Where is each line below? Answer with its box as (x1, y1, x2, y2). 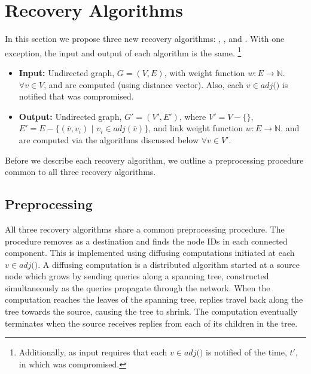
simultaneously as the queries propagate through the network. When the (5, 281, 270, 294)
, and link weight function (148, 122, 243, 134)
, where (179, 110, 206, 122)
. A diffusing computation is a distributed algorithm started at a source (38, 258, 300, 270)
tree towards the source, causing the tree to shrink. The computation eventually (5, 305, 298, 318)
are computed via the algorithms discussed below (19, 133, 199, 146)
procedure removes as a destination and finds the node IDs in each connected (5, 234, 288, 247)
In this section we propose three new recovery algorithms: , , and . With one (5, 32, 285, 45)
